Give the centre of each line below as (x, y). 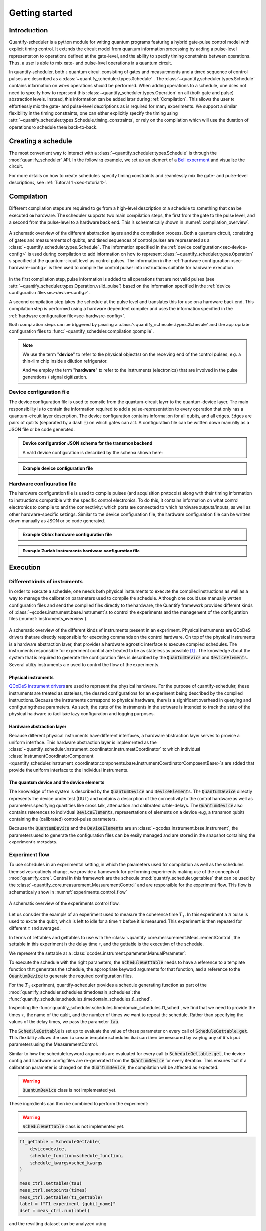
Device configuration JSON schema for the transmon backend (87, 443)
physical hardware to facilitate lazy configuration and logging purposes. (82, 713)
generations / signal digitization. (55, 377)
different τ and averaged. (35, 928)
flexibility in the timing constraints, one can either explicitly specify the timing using (94, 113)
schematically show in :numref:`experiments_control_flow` (68, 892)
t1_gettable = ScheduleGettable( (60, 1142)
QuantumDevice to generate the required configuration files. (71, 976)
